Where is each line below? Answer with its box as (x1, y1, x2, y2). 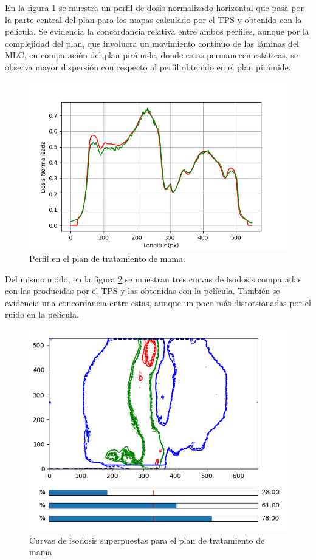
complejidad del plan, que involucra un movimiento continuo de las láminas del (5, 36, 299, 49)
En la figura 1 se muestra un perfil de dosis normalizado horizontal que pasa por (5, 1, 304, 13)
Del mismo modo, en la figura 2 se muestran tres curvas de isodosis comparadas (5, 272, 302, 285)
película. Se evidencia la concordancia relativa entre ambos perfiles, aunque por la (5, 25, 309, 38)
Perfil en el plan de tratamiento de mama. (29, 252, 185, 265)
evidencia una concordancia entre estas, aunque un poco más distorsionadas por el (5, 296, 311, 309)
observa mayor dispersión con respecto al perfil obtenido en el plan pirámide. (5, 60, 291, 73)
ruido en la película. (5, 308, 79, 321)
